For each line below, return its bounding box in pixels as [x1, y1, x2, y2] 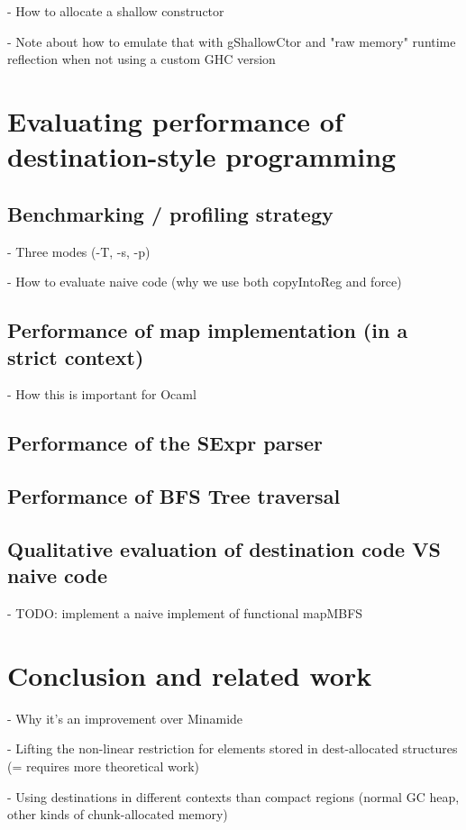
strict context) [7, 342, 144, 370]
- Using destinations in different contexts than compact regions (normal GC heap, [7, 787, 460, 806]
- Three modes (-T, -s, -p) [7, 242, 151, 260]
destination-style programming [7, 138, 397, 175]
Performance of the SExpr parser [7, 429, 323, 457]
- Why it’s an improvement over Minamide [7, 708, 243, 727]
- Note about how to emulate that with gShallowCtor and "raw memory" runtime [7, 32, 456, 50]
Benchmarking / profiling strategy [7, 199, 334, 227]
